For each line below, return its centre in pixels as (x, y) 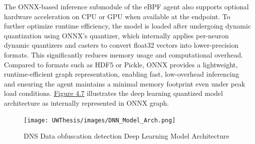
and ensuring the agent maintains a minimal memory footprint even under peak (125, 83)
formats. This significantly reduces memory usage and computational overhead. (124, 54)
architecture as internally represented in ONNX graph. (87, 102)
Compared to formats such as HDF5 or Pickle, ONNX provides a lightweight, (121, 64)
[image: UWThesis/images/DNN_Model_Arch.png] (100, 120)
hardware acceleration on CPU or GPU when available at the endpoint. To (117, 16)
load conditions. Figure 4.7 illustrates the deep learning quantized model (113, 93)
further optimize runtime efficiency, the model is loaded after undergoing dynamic (127, 26)
